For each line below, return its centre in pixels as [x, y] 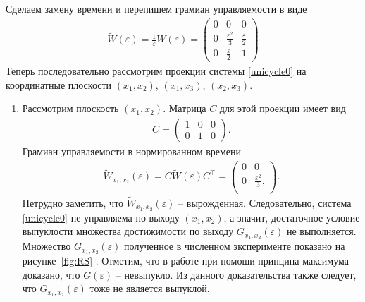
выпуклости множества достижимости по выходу [128, 231]
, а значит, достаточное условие [292, 217]
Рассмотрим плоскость [70, 108]
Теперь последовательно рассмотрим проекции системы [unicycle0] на [156, 71]
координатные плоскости [59, 84]
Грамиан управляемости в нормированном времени [132, 151]
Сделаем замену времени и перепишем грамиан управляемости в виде [156, 8]
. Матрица [185, 108]
